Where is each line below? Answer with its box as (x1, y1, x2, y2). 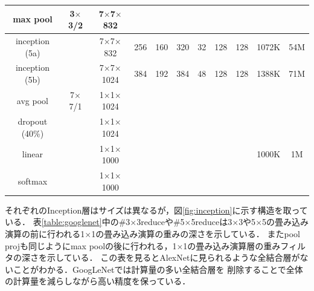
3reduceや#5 (136, 215, 185, 228)
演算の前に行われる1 (5, 227, 85, 240)
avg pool (16, 94, 48, 106)
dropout (18, 115, 48, 128)
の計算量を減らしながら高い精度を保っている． (5, 275, 191, 287)
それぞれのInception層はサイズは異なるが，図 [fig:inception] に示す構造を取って (5, 203, 308, 216)
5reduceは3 (191, 215, 232, 228)
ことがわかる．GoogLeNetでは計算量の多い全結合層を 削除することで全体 (13, 263, 303, 275)
